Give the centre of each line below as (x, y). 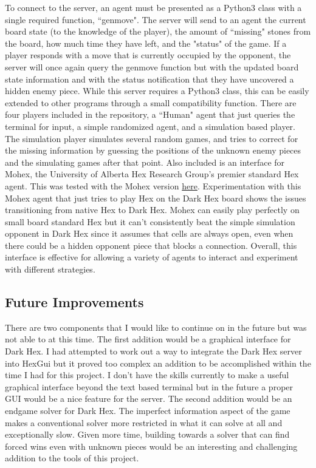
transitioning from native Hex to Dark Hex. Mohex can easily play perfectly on (152, 210)
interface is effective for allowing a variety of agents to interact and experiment (152, 257)
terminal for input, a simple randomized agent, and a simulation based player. (150, 126)
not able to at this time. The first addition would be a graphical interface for (148, 339)
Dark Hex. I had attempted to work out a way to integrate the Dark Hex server (153, 351)
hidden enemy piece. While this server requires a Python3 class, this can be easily (157, 91)
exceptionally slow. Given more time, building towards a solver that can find (147, 434)
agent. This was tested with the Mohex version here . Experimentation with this (153, 185)
